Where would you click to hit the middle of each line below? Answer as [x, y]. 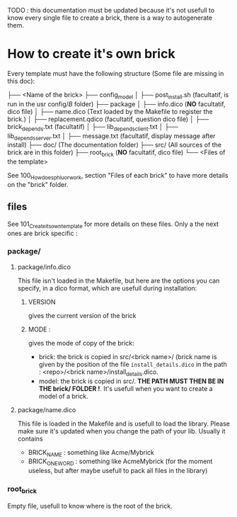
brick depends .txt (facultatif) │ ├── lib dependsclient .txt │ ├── [93, 127]
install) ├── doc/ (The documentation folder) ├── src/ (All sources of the [114, 145]
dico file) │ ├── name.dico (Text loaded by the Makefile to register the [110, 111]
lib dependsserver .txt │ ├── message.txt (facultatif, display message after [111, 136]
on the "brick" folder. [38, 184]
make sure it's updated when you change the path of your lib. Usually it [121, 431]
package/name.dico [47, 409]
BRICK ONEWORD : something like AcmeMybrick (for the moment [120, 462]
